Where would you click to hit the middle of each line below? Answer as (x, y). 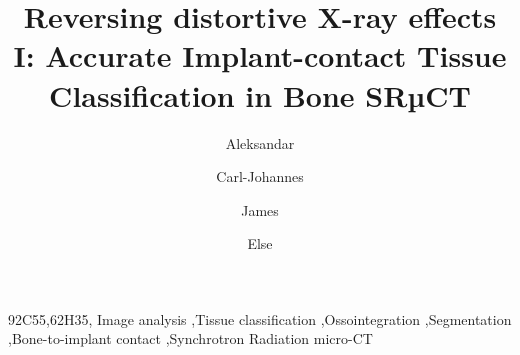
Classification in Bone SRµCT (260, 94)
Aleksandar (260, 142)
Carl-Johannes (260, 176)
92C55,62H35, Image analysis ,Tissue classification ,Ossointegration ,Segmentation (260, 318)
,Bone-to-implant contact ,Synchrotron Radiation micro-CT (190, 338)
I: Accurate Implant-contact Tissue (260, 55)
